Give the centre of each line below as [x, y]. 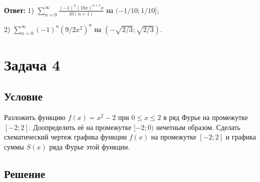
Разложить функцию [35, 117]
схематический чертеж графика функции [65, 137]
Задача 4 [32, 64]
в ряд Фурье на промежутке [205, 117]
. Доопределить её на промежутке [80, 127]
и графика [241, 137]
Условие [23, 96]
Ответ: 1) [19, 10]
